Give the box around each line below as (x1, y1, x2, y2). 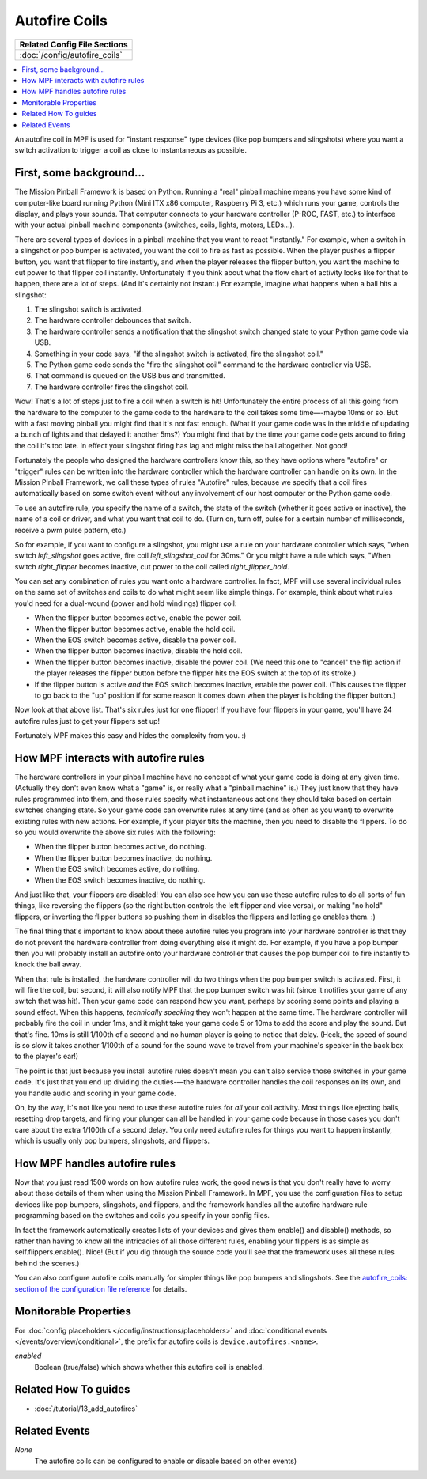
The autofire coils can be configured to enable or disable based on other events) (34, 1456, 297, 1466)
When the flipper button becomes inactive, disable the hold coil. (34, 646, 243, 656)
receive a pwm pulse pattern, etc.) (14, 525, 127, 535)
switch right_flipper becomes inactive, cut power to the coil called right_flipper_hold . (14, 562, 290, 571)
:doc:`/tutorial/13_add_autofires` (34, 1404, 138, 1413)
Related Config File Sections (19, 39, 128, 50)
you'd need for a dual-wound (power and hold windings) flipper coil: (14, 598, 237, 608)
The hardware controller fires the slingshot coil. (34, 382, 189, 391)
